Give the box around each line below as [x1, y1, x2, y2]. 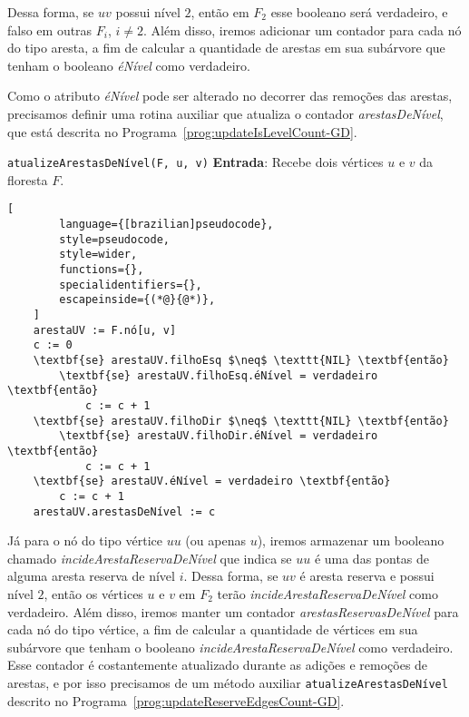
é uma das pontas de [314, 548, 430, 567]
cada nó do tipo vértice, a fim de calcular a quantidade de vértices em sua [7, 620, 418, 639]
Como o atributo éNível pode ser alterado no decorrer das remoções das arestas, [7, 86, 453, 105]
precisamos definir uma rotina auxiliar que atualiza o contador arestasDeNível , [7, 103, 444, 123]
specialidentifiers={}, [59, 278, 202, 291]
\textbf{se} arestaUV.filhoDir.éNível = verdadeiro [59, 429, 378, 443]
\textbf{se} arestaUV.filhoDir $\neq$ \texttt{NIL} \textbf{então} [33, 414, 449, 427]
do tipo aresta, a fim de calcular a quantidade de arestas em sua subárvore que [7, 38, 445, 57]
